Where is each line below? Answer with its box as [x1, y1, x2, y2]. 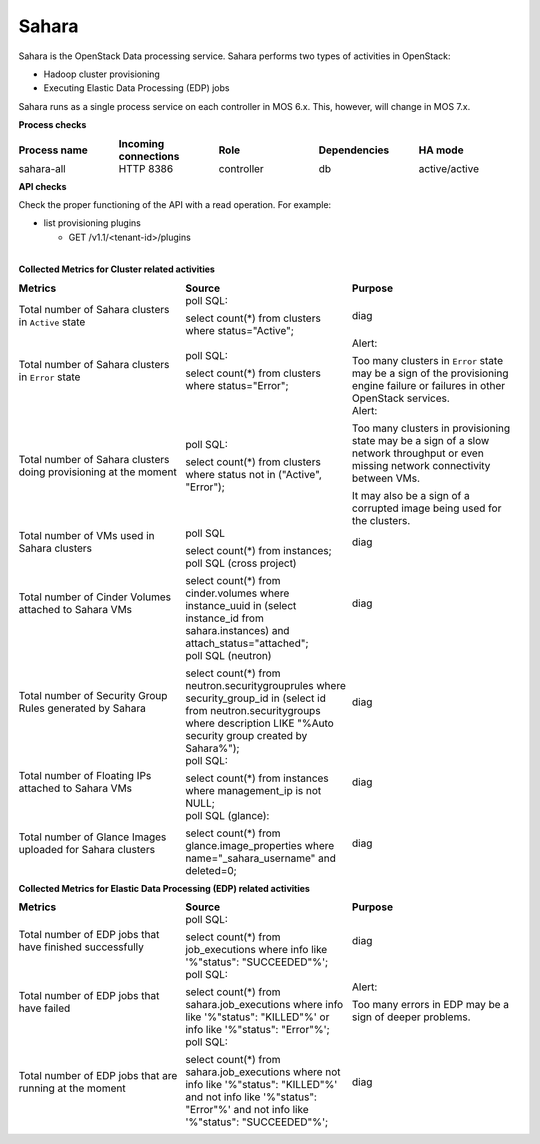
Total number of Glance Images [18, 830, 167, 844]
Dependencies [318, 143, 390, 157]
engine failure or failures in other [351, 378, 505, 392]
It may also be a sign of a [351, 488, 470, 502]
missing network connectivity [351, 458, 491, 472]
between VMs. [351, 471, 420, 485]
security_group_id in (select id [185, 691, 327, 705]
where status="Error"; [185, 378, 289, 392]
